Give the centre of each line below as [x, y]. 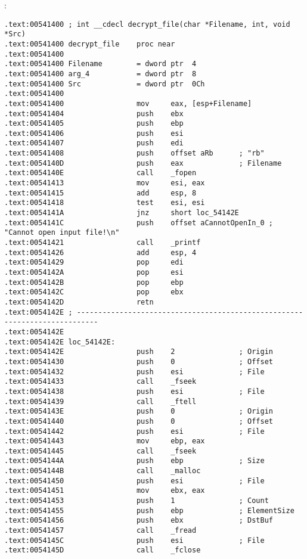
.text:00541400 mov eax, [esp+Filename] [128, 103]
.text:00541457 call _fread [100, 531]
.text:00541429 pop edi [94, 263]
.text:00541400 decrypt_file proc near [90, 44]
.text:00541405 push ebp [94, 124]
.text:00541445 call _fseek [100, 451]
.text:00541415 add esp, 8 [100, 193]
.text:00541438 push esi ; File [134, 391]
